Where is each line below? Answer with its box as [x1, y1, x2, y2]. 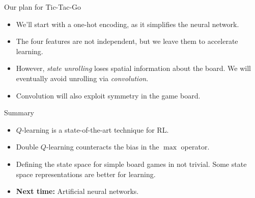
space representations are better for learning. [16, 168, 156, 179]
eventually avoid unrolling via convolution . [16, 72, 149, 83]
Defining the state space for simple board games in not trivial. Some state [16, 158, 247, 169]
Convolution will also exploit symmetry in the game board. [16, 90, 201, 101]
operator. [181, 141, 210, 152]
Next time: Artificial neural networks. [16, 186, 139, 196]
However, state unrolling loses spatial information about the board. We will [16, 63, 251, 73]
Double [16, 141, 39, 152]
